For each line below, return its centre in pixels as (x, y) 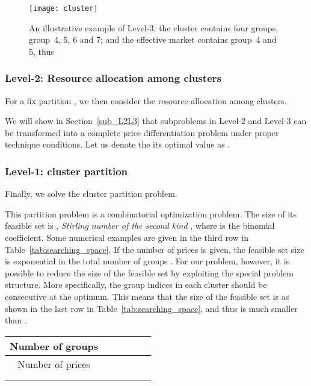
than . (16, 320)
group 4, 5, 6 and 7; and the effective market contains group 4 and (153, 39)
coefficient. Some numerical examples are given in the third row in (127, 238)
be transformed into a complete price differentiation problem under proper (142, 132)
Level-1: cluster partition (66, 171)
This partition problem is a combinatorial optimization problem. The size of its (151, 213)
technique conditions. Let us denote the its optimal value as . (118, 144)
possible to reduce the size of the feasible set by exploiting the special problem (149, 272)
